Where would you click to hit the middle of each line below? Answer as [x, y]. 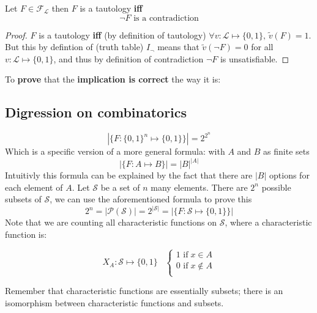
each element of [34, 187]
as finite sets [286, 151]
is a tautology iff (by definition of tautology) [122, 35]
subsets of [23, 199]
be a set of [120, 187]
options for [289, 175]
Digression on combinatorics [96, 112]
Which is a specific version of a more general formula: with [115, 151]
